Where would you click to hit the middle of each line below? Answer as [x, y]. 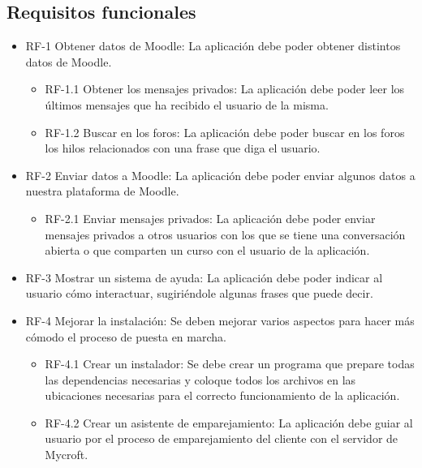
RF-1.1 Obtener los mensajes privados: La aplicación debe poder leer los [225, 89]
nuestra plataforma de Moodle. [102, 191]
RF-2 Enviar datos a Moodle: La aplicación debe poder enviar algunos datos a [220, 175]
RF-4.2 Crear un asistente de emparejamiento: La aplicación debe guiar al [229, 422]
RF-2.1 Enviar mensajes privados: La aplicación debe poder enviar [210, 218]
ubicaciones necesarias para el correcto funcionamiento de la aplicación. [222, 395]
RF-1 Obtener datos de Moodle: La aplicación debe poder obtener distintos [213, 46]
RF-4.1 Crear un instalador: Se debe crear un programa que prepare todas [230, 364]
